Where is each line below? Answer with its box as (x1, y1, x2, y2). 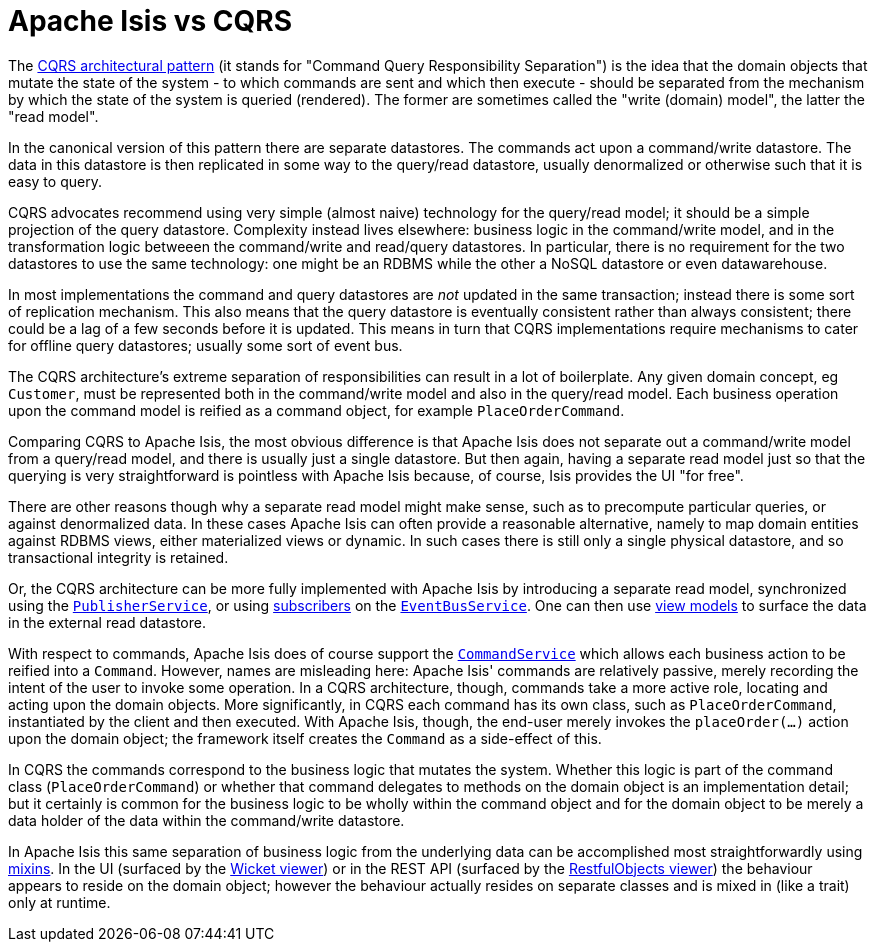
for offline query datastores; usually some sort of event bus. (8, 336, 403, 354)
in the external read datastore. (8, 613, 206, 631)
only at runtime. (8, 893, 111, 911)
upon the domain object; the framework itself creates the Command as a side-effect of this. (8, 729, 602, 747)
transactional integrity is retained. (8, 548, 229, 566)
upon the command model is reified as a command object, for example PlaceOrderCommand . (8, 401, 625, 419)
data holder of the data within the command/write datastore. (8, 811, 405, 829)
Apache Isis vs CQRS (8, 4, 293, 38)
